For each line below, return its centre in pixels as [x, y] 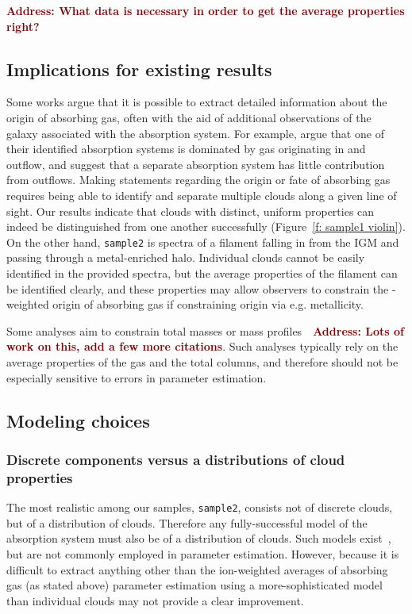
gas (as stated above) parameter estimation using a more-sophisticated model [194, 585]
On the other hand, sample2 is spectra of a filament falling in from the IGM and [203, 242]
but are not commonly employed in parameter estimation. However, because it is [203, 553]
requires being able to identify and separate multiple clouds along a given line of [202, 195]
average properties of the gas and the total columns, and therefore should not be [202, 361]
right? [23, 26]
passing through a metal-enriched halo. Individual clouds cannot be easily [186, 257]
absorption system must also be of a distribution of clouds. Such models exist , [199, 538]
